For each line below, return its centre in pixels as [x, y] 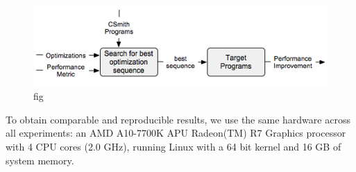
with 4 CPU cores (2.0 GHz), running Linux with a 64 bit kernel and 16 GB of [173, 146]
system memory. [40, 160]
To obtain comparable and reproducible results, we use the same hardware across [178, 119]
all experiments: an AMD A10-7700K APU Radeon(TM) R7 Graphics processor [176, 133]
